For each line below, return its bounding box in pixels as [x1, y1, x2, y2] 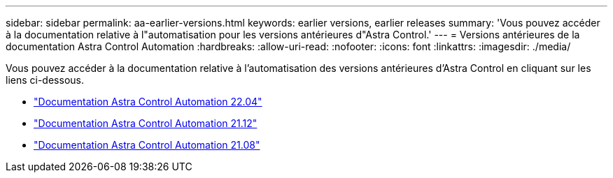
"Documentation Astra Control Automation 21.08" [34, 139, 260, 151]
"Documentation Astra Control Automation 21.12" [34, 117, 258, 129]
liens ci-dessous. [6, 74, 84, 86]
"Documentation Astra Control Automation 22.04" [34, 96, 262, 107]
